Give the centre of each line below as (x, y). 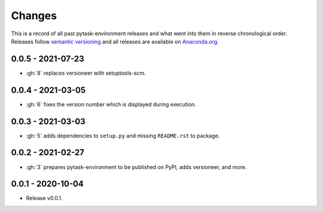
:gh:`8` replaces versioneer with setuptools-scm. (86, 73)
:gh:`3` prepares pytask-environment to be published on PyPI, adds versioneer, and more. (136, 167)
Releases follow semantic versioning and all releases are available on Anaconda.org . (115, 41)
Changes (34, 16)
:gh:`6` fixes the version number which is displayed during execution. (111, 104)
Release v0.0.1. (44, 198)
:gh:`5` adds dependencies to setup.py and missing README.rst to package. (123, 136)
